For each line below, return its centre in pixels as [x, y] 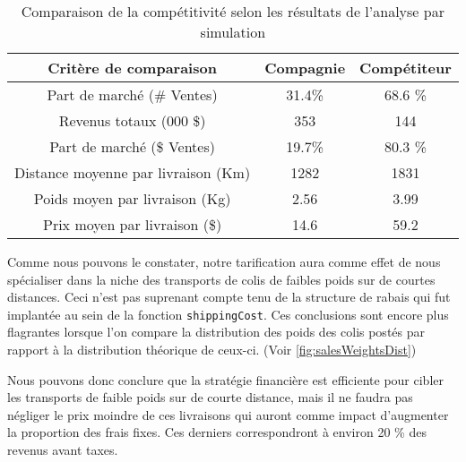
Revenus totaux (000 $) [132, 120]
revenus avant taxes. [63, 449]
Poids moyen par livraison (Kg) [132, 198]
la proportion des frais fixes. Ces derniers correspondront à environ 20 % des [217, 432]
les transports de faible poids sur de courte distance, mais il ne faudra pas [210, 397]
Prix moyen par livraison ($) [133, 224]
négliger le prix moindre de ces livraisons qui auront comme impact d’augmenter [228, 414]
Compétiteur [406, 68]
